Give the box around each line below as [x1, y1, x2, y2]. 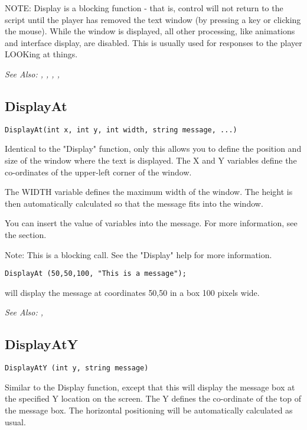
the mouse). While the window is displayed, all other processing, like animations [5, 25, 295, 37]
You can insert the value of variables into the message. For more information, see [5, 217, 298, 229]
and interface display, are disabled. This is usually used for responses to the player [5, 36, 302, 48]
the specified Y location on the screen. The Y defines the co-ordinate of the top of [5, 392, 301, 405]
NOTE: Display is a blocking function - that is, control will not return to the [5, 2, 283, 14]
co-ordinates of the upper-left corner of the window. [5, 165, 192, 178]
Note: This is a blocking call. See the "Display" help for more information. [5, 248, 272, 260]
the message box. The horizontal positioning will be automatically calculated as [5, 404, 293, 416]
